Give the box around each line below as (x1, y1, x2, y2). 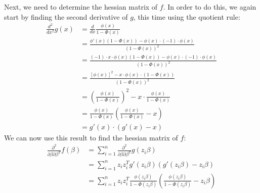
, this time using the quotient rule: (133, 11, 240, 22)
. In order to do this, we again (163, 2, 256, 12)
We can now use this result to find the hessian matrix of (4, 132, 178, 142)
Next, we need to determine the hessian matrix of (4, 2, 158, 12)
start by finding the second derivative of (4, 11, 128, 22)
